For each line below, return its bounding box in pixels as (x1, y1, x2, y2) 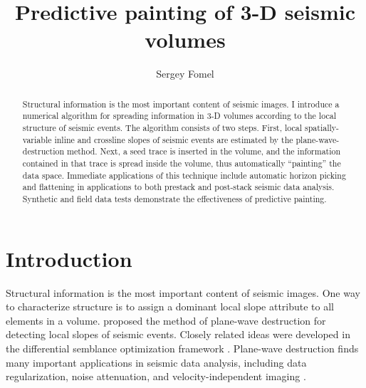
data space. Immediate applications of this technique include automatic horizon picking (22, 169, 346, 181)
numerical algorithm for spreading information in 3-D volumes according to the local (22, 110, 336, 122)
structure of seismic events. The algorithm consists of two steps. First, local (22, 122, 303, 134)
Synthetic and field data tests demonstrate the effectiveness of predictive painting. (22, 192, 327, 204)
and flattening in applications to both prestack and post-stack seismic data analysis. (22, 181, 335, 193)
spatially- (305, 122, 340, 134)
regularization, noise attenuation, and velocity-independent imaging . (6, 369, 306, 384)
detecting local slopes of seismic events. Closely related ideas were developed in (6, 327, 350, 342)
